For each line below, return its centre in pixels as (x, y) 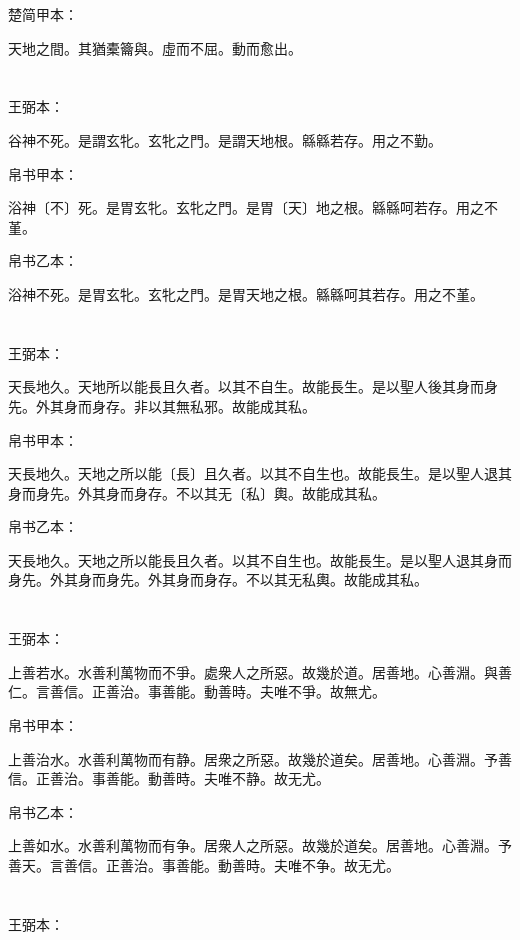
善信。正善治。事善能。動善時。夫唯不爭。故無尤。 (217, 691)
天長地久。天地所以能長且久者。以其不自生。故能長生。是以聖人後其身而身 (253, 386)
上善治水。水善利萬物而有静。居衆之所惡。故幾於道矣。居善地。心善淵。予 (253, 758)
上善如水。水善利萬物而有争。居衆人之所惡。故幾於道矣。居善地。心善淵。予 (260, 845)
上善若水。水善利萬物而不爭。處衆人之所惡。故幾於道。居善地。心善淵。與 (253, 671)
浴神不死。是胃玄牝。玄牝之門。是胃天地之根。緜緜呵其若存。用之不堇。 (246, 293)
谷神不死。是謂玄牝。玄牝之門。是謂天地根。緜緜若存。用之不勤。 (225, 139)
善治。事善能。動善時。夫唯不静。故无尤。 (189, 778)
